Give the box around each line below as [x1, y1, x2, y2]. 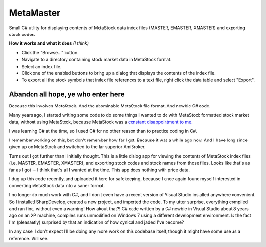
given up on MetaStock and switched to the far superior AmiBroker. [9, 144, 146, 150]
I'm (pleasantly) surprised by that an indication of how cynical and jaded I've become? [9, 219, 184, 225]
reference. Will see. [9, 235, 49, 241]
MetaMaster [9, 7, 61, 18]
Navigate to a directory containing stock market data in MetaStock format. [21, 57, 172, 63]
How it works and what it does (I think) [9, 40, 89, 46]
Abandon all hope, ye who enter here [9, 90, 125, 99]
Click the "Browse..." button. [21, 49, 79, 55]
